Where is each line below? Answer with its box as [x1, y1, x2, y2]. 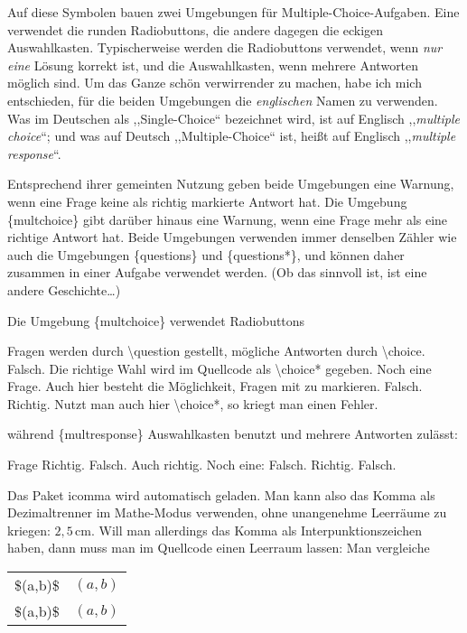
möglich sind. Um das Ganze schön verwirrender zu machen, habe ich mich [7, 73, 422, 92]
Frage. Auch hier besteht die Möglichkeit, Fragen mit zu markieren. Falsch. [7, 377, 423, 396]
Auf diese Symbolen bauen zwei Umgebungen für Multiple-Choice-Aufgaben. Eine [7, 3, 460, 21]
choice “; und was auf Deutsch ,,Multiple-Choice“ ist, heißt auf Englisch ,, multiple [7, 126, 456, 145]
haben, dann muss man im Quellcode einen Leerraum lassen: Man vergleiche [7, 538, 430, 557]
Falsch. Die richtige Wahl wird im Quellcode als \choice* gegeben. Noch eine [7, 358, 432, 377]
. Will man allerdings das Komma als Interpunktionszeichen [91, 520, 422, 539]
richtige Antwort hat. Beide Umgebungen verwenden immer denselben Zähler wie [7, 228, 457, 247]
